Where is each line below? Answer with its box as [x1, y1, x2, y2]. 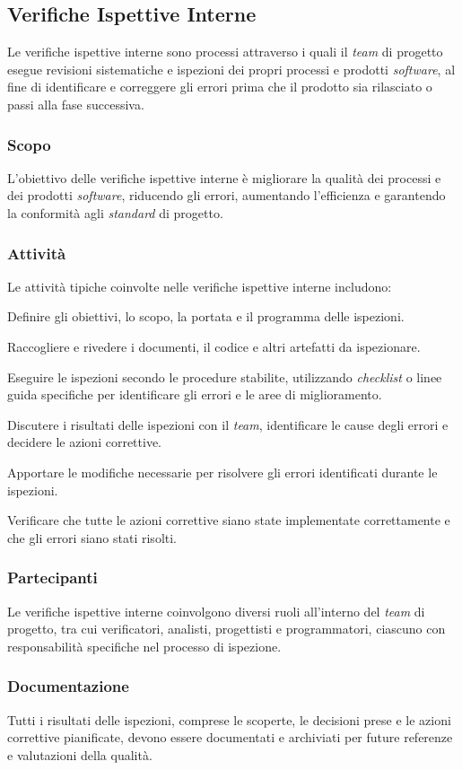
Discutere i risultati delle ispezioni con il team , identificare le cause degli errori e [7, 415, 449, 433]
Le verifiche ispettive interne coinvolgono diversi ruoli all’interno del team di [7, 601, 425, 620]
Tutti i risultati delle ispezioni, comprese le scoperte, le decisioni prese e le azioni [7, 710, 451, 729]
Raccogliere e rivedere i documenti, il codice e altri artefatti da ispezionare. [7, 337, 421, 355]
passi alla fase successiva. [7, 94, 144, 113]
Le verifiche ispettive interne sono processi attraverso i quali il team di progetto [7, 42, 443, 61]
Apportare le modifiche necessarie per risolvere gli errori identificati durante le [7, 462, 438, 481]
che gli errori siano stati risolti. [7, 528, 177, 547]
